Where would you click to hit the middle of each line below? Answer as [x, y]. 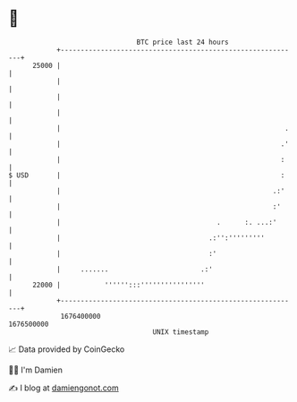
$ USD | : [147, 175]
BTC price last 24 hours [182, 42]
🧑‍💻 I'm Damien [36, 370]
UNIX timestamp [181, 332]
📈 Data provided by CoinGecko [67, 349]
